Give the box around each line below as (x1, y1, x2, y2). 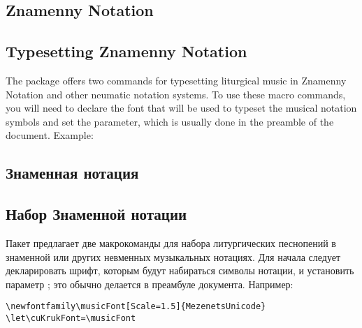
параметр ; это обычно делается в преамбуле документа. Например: (6, 276, 294, 291)
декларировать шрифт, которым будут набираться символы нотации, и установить (6, 263, 354, 278)
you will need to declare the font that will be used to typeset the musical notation (6, 100, 357, 115)
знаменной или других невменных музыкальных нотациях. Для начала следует (6, 249, 341, 264)
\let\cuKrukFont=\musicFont (6, 313, 136, 323)
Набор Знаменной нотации (6, 203, 187, 225)
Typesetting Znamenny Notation (6, 40, 247, 62)
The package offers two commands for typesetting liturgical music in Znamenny (6, 73, 347, 87)
